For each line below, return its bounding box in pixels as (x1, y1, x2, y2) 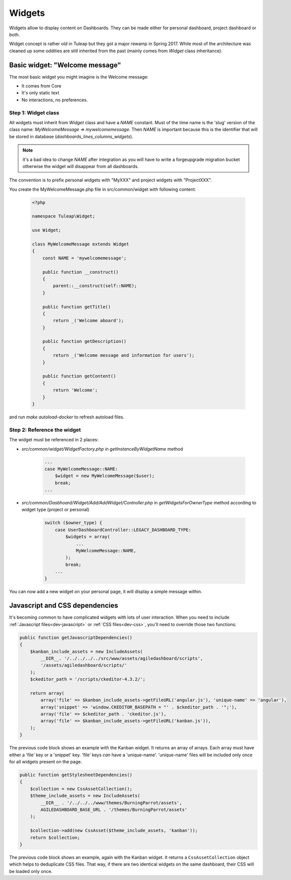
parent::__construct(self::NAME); (53, 283, 137, 289)
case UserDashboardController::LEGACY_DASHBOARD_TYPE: (55, 527, 191, 533)
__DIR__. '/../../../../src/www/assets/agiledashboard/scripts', (40, 655, 203, 661)
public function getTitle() (42, 304, 111, 310)
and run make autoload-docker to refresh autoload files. (9, 414, 125, 420)
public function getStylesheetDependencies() (19, 772, 133, 778)
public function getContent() (42, 373, 116, 379)
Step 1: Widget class (9, 109, 60, 116)
